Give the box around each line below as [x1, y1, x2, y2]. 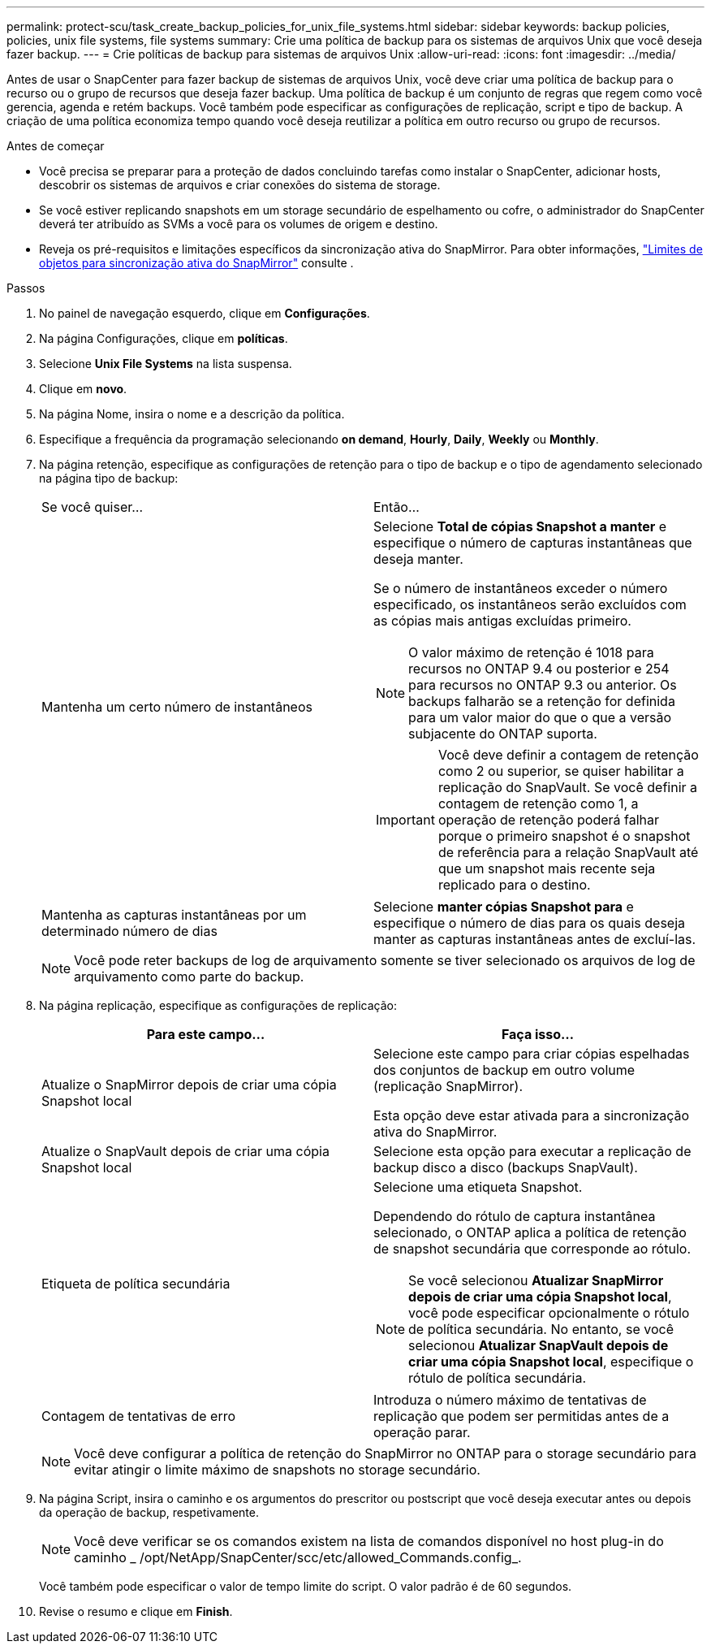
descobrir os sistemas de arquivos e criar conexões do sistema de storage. [39, 178, 441, 192]
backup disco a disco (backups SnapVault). [373, 1159, 638, 1176]
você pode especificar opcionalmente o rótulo [408, 1305, 690, 1321]
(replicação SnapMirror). [373, 1078, 524, 1094]
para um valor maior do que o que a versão [408, 709, 672, 725]
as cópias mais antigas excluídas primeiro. [373, 613, 631, 629]
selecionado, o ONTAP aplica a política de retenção [373, 1224, 687, 1241]
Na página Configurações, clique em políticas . [39, 331, 288, 345]
